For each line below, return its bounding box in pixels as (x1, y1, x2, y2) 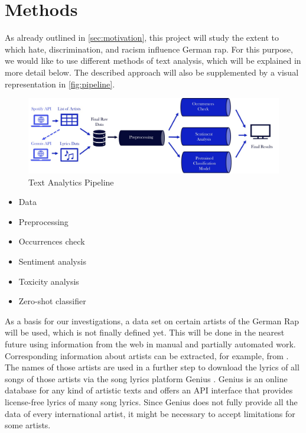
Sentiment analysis (18, 255, 86, 267)
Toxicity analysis (18, 275, 79, 287)
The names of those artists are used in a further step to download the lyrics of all (5, 361, 300, 373)
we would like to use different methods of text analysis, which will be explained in (5, 54, 301, 67)
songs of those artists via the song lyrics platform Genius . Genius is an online (5, 372, 288, 385)
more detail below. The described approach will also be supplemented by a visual (5, 66, 299, 78)
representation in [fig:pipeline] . (5, 77, 115, 90)
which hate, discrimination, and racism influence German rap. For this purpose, (5, 43, 293, 55)
